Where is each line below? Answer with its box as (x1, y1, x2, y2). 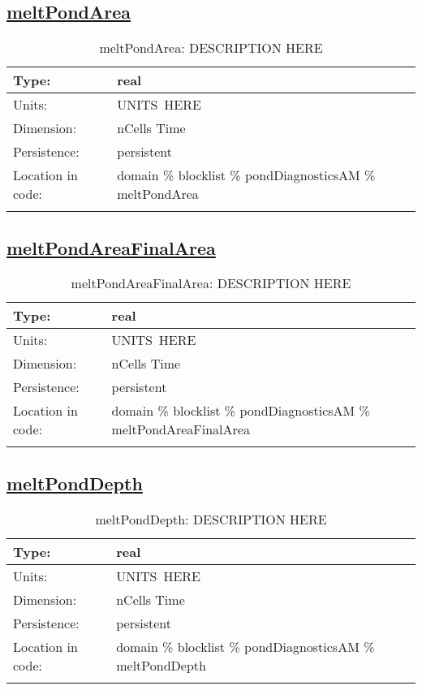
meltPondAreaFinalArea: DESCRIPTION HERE (71, 274, 351, 293)
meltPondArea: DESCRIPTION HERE (99, 38, 323, 58)
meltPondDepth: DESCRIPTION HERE (95, 509, 327, 528)
